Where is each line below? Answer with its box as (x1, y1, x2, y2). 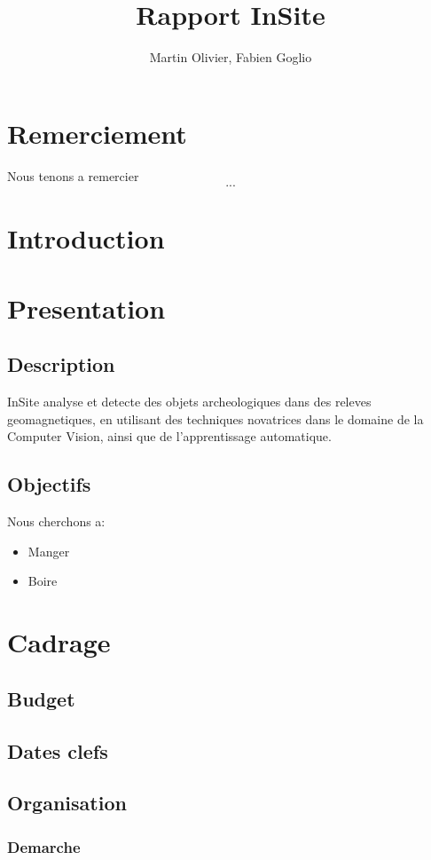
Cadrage (7, 624, 111, 660)
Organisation (7, 789, 127, 817)
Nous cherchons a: (7, 512, 106, 531)
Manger (27, 541, 70, 560)
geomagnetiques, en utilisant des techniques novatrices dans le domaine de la (7, 409, 424, 428)
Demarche (7, 835, 81, 857)
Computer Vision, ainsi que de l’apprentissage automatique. (7, 427, 332, 446)
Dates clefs (7, 737, 108, 764)
